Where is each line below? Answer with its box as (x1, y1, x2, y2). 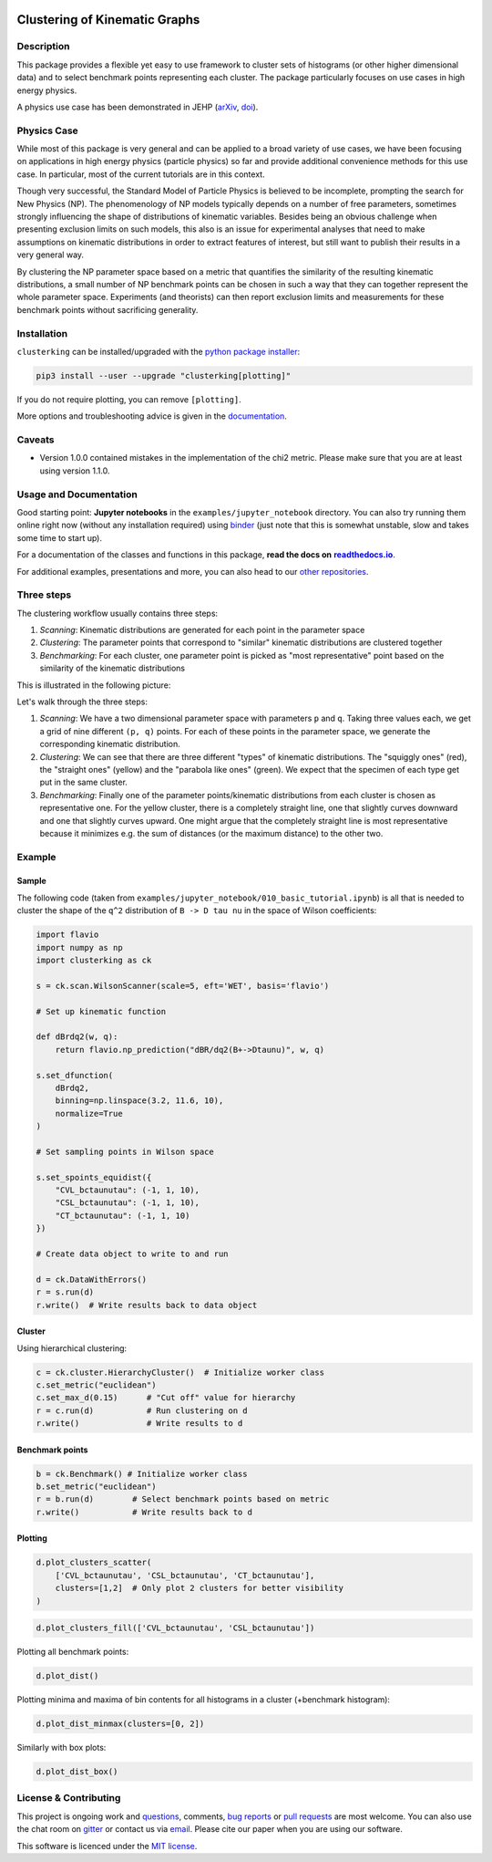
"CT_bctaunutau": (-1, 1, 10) (55, 1210, 190, 1221)
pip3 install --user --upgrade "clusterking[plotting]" (36, 370, 292, 380)
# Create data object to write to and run (36, 1248, 229, 1259)
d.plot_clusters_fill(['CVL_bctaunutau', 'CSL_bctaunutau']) (36, 1623, 315, 1633)
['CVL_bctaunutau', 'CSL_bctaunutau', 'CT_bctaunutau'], (55, 1570, 315, 1580)
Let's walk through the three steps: (16, 696, 148, 707)
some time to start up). (16, 532, 102, 543)
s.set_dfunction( (36, 1070, 114, 1080)
